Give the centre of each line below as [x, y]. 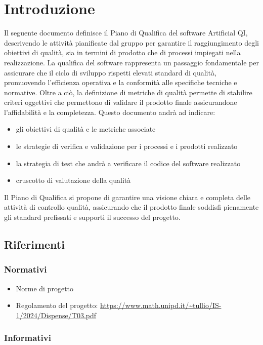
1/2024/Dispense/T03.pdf [56, 315]
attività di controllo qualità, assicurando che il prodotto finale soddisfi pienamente [131, 207]
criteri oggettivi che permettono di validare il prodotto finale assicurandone [121, 102]
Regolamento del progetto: [57, 305]
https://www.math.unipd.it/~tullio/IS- [161, 305]
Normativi [26, 269]
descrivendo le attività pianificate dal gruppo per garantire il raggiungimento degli [131, 42]
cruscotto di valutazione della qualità [73, 180]
